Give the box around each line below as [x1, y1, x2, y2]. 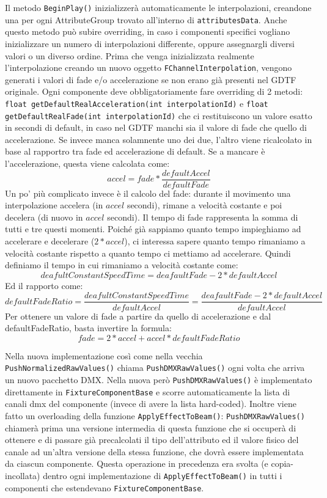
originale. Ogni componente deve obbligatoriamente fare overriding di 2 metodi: [5, 85, 303, 98]
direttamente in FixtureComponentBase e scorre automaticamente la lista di [5, 385, 290, 398]
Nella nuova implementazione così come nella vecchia [5, 349, 203, 362]
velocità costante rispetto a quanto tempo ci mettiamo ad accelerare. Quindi [5, 246, 291, 259]
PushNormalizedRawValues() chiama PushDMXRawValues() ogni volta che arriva [5, 361, 305, 374]
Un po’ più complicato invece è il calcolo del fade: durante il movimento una [5, 186, 291, 199]
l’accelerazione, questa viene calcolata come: [5, 157, 170, 170]
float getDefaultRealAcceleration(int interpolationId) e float [5, 97, 268, 109]
